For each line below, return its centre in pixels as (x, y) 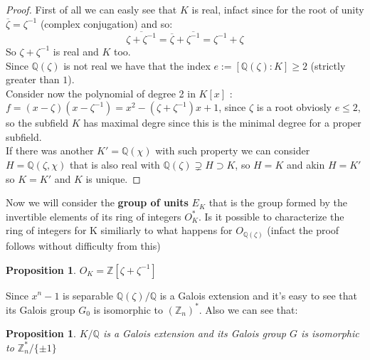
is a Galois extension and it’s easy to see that (259, 295)
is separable (88, 295)
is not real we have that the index (137, 65)
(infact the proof (303, 230)
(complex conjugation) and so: (106, 23)
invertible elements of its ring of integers (94, 216)
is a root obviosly (294, 107)
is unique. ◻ (113, 178)
